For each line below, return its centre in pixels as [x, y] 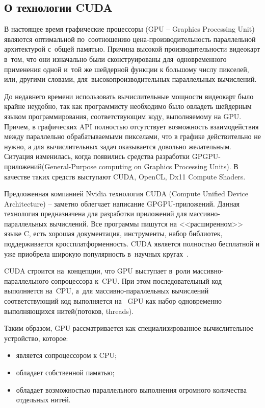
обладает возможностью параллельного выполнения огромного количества [131, 389]
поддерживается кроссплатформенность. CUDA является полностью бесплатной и [132, 244]
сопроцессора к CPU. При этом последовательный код [137, 280]
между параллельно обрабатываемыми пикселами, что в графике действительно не [132, 136]
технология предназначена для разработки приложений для [96, 213]
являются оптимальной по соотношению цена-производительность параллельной [130, 39]
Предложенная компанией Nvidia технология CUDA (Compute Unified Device [126, 194]
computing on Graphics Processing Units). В [168, 166]
